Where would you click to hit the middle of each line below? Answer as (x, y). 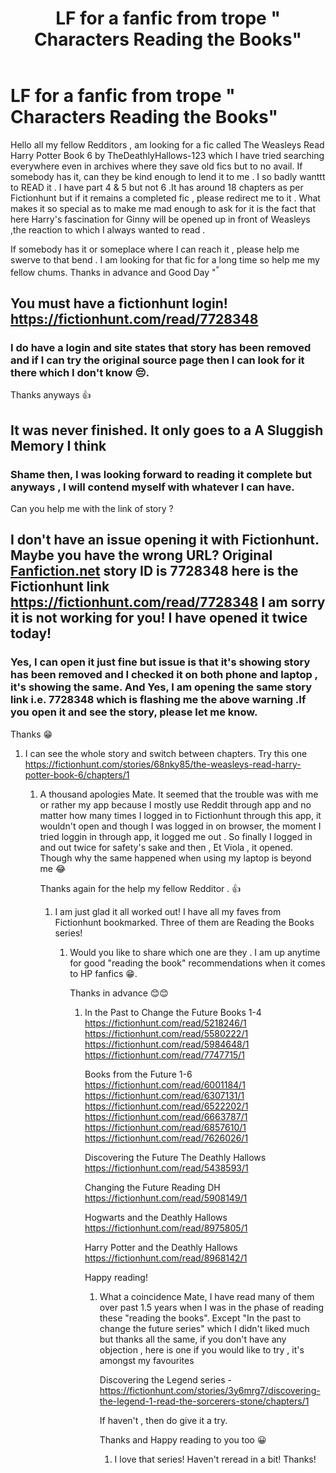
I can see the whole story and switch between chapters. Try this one (166, 753)
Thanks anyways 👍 (51, 395)
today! (31, 633)
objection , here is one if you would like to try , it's (202, 1349)
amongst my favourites (147, 1360)
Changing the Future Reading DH (152, 1187)
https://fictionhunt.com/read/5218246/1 (165, 1023)
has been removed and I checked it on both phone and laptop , (164, 675)
